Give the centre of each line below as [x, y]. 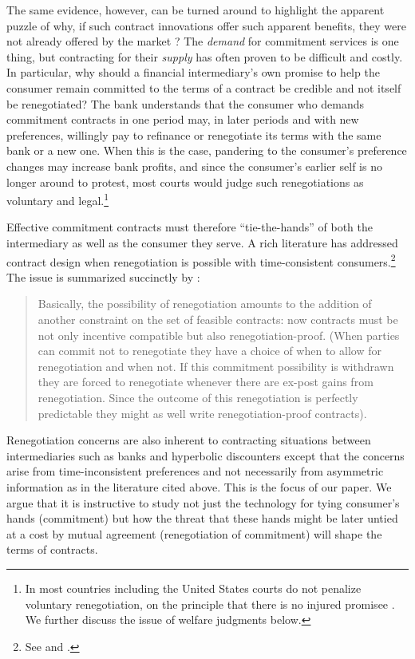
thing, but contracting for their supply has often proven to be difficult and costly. [205, 56]
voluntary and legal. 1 [58, 199]
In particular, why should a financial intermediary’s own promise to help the [193, 72]
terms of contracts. [52, 549]
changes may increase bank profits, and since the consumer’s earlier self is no [194, 166]
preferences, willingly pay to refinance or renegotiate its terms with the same [194, 134]
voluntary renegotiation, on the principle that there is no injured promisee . [210, 604]
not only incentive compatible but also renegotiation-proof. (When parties [219, 335]
